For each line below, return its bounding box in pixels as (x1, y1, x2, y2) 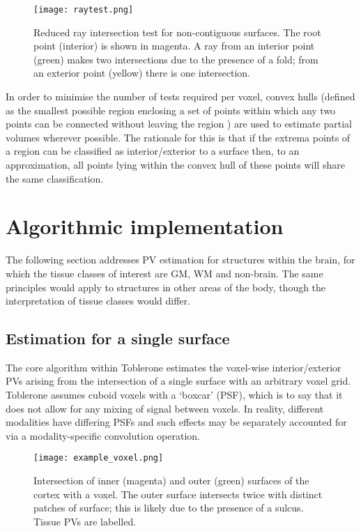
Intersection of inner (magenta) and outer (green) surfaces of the (33, 473, 309, 488)
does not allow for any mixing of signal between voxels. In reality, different (6, 401, 324, 415)
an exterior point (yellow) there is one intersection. (33, 66, 251, 80)
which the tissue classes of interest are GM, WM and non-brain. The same (6, 265, 323, 280)
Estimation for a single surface (6, 328, 230, 349)
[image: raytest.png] (33, 5, 134, 15)
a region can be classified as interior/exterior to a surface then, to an (6, 144, 300, 158)
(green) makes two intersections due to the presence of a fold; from (33, 52, 318, 66)
